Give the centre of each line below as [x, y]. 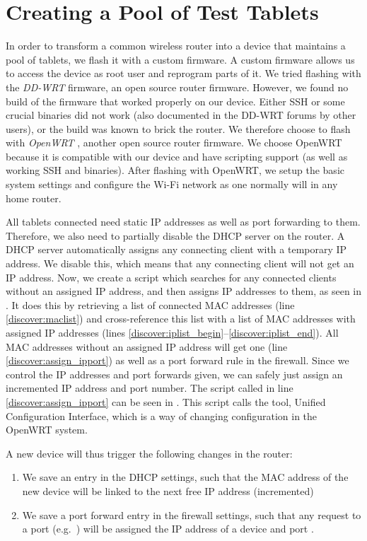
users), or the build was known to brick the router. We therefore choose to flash [178, 128]
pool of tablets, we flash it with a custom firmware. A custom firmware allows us [180, 59]
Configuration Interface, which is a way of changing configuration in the [162, 415]
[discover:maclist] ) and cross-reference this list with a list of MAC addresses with [181, 319]
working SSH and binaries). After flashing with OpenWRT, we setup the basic [175, 170]
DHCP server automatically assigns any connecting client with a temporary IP [176, 249]
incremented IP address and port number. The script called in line [150, 388]
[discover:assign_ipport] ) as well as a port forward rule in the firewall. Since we [177, 360]
